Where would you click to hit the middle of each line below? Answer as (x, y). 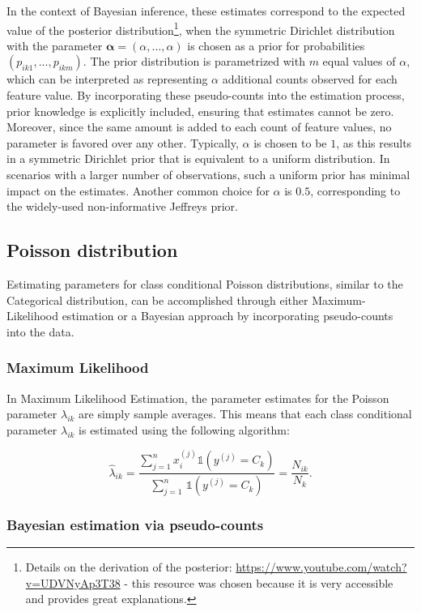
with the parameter (55, 45)
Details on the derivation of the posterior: (129, 567)
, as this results (374, 142)
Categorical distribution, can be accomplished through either (157, 300)
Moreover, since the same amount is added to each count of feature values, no (199, 127)
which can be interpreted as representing (107, 79)
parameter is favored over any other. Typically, (123, 142)
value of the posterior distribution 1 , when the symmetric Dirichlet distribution (201, 28)
